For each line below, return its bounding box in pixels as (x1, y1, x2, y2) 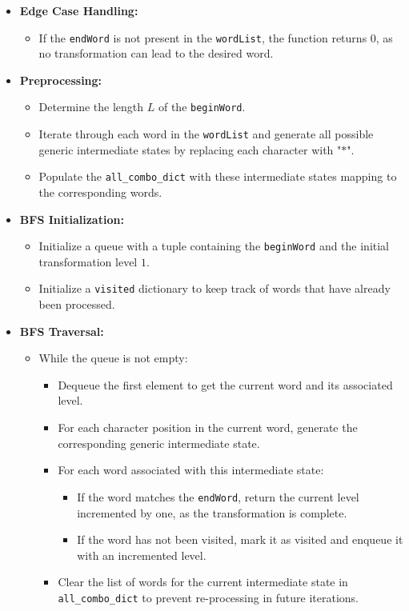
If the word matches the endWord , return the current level (77, 488, 359, 505)
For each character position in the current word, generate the (58, 419, 358, 436)
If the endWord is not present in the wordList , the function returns (38, 29, 367, 46)
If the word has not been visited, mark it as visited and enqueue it (77, 531, 403, 548)
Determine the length (38, 98, 144, 115)
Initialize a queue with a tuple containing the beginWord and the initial (38, 238, 390, 254)
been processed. (38, 296, 115, 313)
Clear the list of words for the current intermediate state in (58, 573, 348, 590)
